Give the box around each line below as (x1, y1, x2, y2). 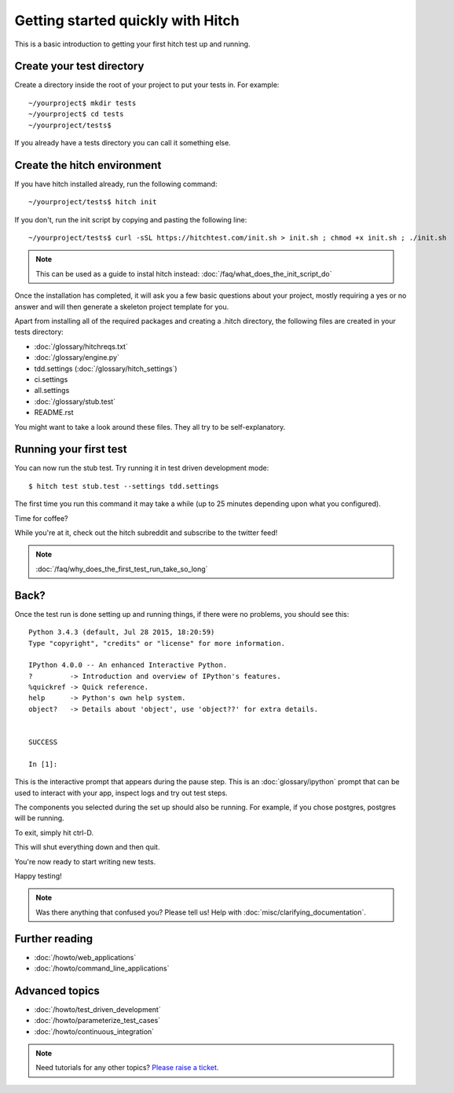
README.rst (34, 408, 74, 417)
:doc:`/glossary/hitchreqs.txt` (34, 342, 129, 351)
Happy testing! (14, 871, 62, 880)
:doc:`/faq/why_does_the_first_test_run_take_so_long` (35, 564, 208, 574)
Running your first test (14, 442, 127, 456)
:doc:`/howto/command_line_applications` (34, 963, 170, 973)
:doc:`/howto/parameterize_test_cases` (34, 1016, 161, 1025)
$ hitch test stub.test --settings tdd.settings (28, 482, 219, 490)
